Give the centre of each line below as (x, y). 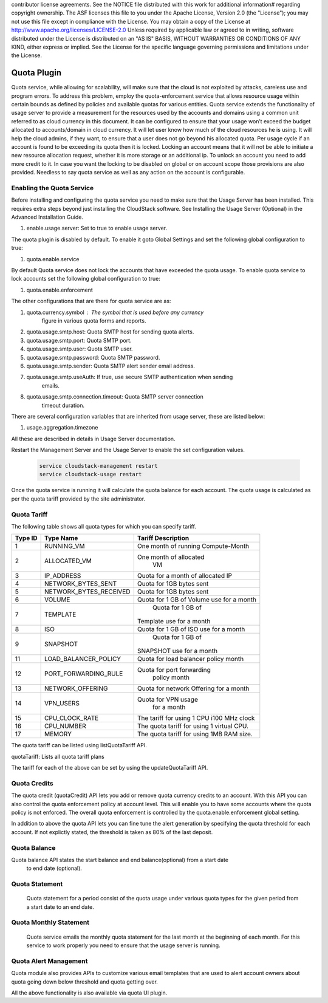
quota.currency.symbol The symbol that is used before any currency (115, 312)
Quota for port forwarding (174, 670)
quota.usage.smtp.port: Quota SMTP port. (79, 340)
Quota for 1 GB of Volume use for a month (196, 600)
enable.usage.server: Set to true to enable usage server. (97, 228)
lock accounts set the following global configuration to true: (86, 279)
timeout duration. (63, 405)
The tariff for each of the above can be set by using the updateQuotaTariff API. (110, 768)
